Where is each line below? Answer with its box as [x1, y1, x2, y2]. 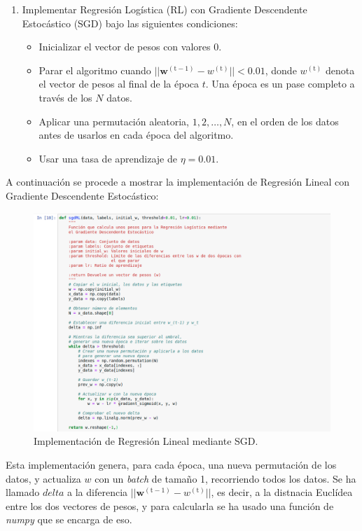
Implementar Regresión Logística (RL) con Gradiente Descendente [22, 2, 307, 16]
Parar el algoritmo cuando [39, 62, 151, 77]
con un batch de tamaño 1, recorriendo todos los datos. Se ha [95, 471, 356, 485]
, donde [265, 62, 297, 77]
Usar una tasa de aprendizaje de [39, 151, 177, 165]
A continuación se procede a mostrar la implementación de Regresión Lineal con [6, 174, 350, 189]
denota [325, 62, 355, 77]
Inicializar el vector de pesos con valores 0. [39, 39, 222, 54]
